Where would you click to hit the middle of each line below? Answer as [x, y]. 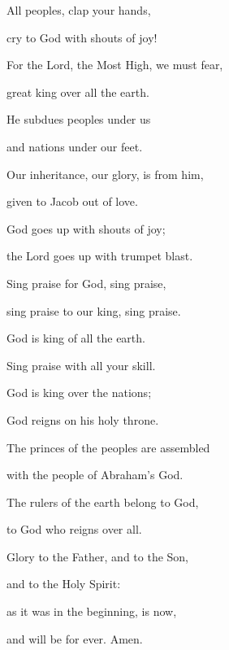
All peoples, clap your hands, [79, 10]
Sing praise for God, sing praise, [86, 283]
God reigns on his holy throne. [83, 419]
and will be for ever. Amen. [75, 638]
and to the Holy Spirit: [64, 584]
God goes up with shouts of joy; [86, 228]
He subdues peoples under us [79, 119]
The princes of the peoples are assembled [108, 447]
